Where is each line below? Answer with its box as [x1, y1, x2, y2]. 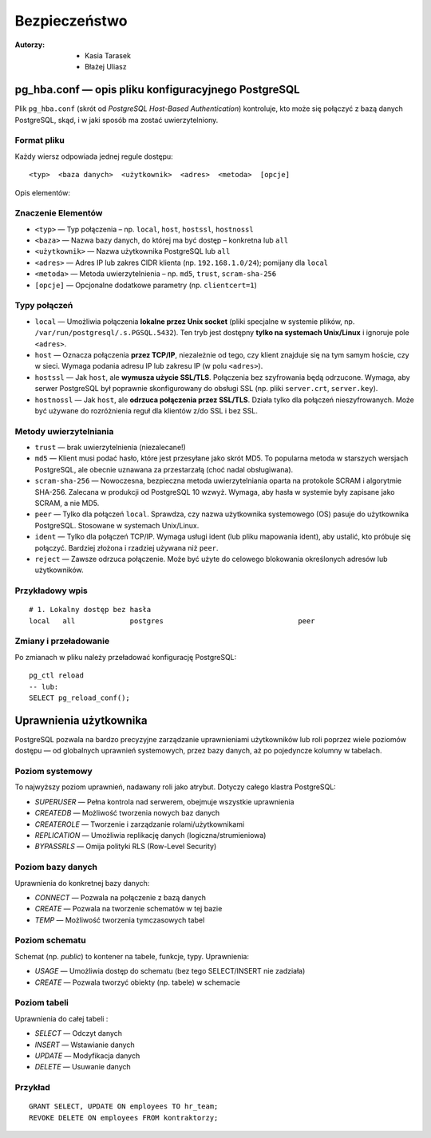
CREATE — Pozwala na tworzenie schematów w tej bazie [34, 904, 223, 914]
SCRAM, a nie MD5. [34, 499, 100, 508]
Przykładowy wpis [14, 585, 88, 596]
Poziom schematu [14, 935, 87, 946]
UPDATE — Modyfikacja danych [34, 1050, 140, 1061]
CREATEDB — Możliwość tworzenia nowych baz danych [34, 808, 220, 818]
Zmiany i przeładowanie [14, 635, 110, 646]
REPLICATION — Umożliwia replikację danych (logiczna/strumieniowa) [34, 831, 267, 840]
